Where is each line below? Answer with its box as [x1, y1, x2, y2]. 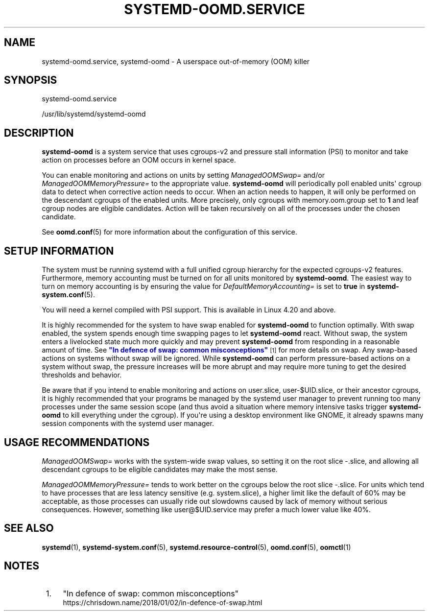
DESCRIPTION [4, 126, 74, 139]
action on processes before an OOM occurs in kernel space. [42, 156, 236, 165]
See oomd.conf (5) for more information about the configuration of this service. [42, 228, 297, 237]
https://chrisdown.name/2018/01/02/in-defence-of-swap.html [63, 598, 262, 607]
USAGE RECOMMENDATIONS [4, 436, 150, 449]
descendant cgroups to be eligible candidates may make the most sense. [42, 465, 278, 473]
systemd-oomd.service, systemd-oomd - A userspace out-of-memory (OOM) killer [42, 57, 310, 66]
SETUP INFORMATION [4, 244, 114, 257]
